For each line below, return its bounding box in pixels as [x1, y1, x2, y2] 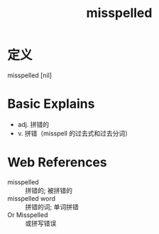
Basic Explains [7, 96, 95, 112]
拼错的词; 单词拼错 [25, 202, 79, 211]
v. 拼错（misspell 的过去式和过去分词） [17, 129, 131, 138]
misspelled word [7, 194, 55, 203]
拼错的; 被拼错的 [25, 186, 73, 194]
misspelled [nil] [7, 71, 52, 79]
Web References [7, 155, 108, 171]
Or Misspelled [7, 211, 48, 219]
